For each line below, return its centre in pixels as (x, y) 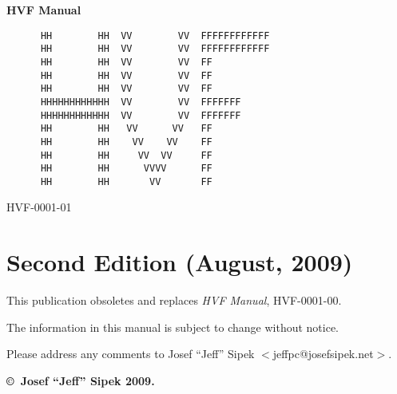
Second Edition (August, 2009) (180, 262)
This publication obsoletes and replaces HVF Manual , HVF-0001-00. (174, 300)
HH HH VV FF (126, 181)
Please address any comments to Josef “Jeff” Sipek (131, 354)
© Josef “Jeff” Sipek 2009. (81, 380)
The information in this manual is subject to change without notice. (173, 327)
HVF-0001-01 (39, 207)
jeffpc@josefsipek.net (323, 354)
